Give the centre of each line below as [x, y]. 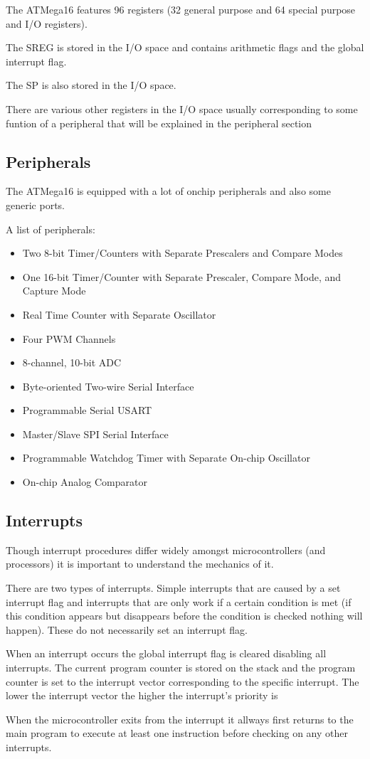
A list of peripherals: [51, 229]
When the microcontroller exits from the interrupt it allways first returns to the [180, 719]
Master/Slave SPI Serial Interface [95, 434]
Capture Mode [54, 291]
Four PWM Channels [69, 338]
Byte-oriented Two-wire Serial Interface [108, 386]
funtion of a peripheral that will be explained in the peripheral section [159, 123]
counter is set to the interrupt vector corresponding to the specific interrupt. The [183, 681]
